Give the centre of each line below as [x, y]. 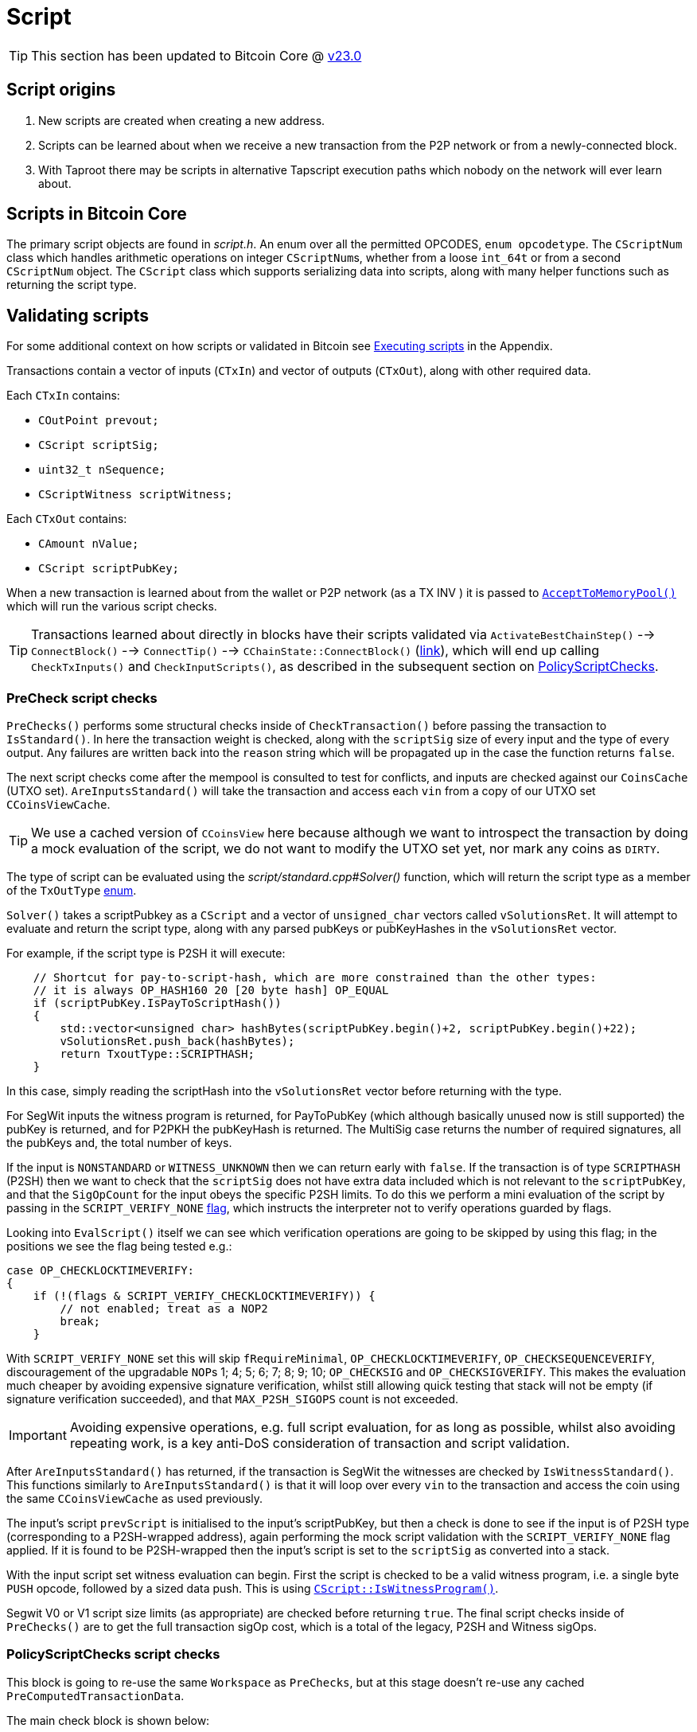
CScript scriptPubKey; [109, 569]
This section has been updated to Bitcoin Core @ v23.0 [197, 55]
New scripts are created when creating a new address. [182, 120]
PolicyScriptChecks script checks [113, 1654]
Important [38, 1436]
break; [80, 1322]
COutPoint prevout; [99, 421]
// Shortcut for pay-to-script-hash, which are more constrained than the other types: [315, 978]
